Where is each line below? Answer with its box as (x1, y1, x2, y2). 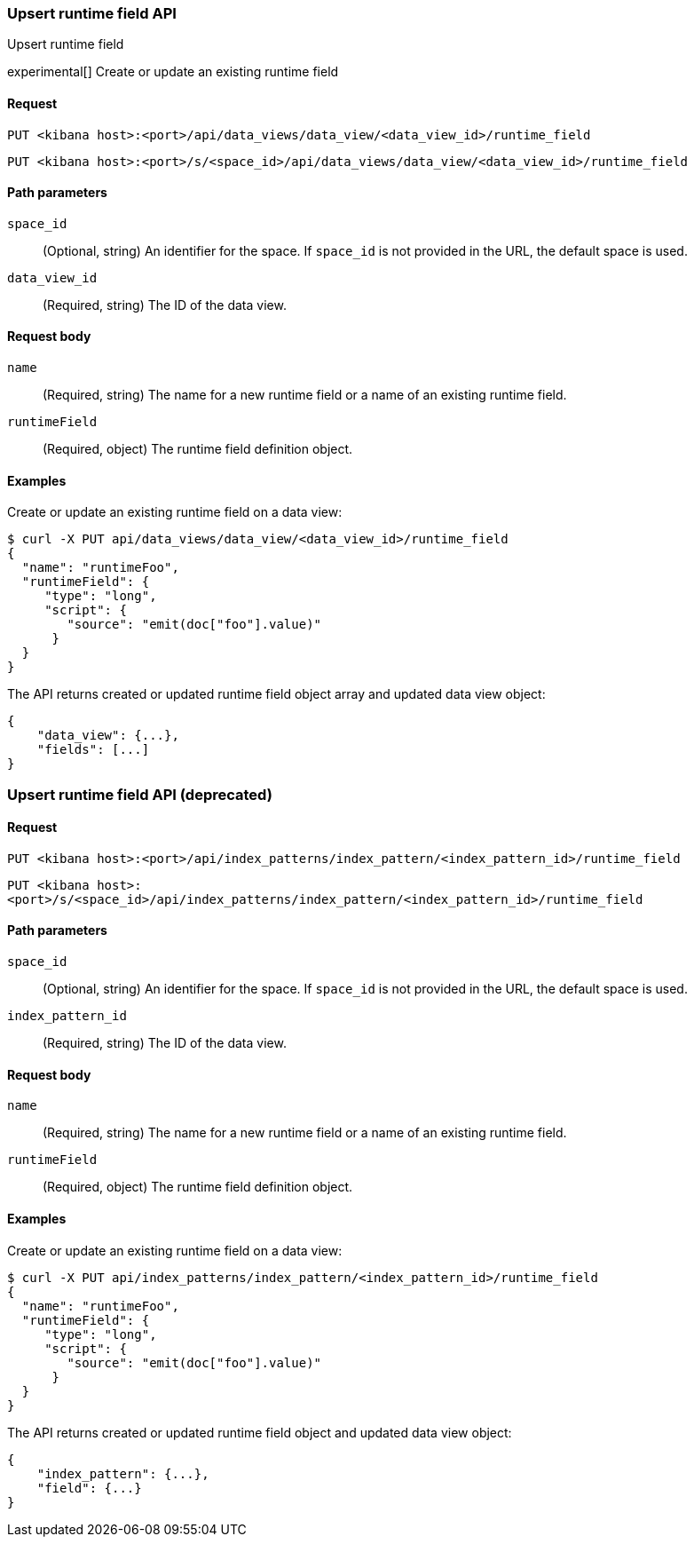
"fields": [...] (36, 742, 150, 757)
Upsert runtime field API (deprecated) (7, 785, 272, 804)
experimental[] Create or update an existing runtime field (7, 64, 339, 80)
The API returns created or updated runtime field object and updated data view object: (7, 1424, 512, 1440)
